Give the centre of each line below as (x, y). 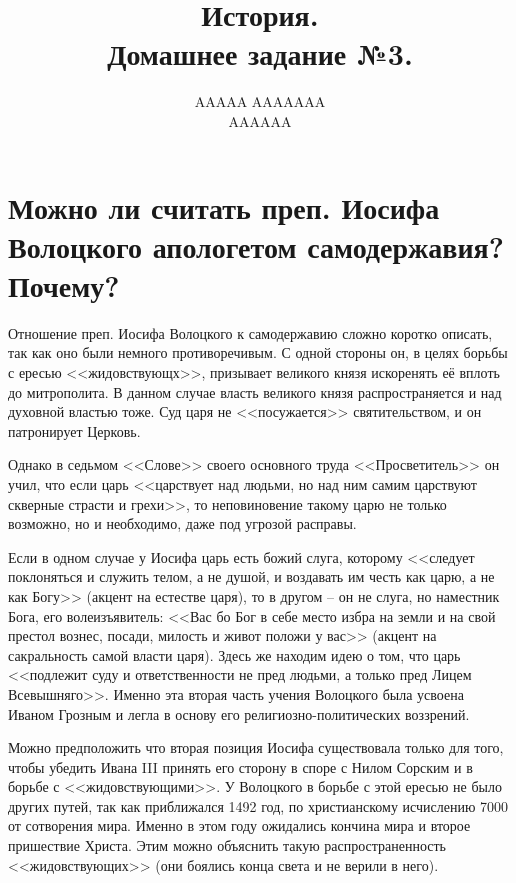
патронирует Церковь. (74, 430)
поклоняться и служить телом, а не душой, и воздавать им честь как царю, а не (251, 576)
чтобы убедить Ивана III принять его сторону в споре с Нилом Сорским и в (240, 766)
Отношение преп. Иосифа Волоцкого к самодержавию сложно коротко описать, (250, 332)
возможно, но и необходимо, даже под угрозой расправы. (182, 523)
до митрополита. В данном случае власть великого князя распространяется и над (255, 391)
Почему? (64, 284)
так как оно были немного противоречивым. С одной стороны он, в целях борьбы (258, 352)
